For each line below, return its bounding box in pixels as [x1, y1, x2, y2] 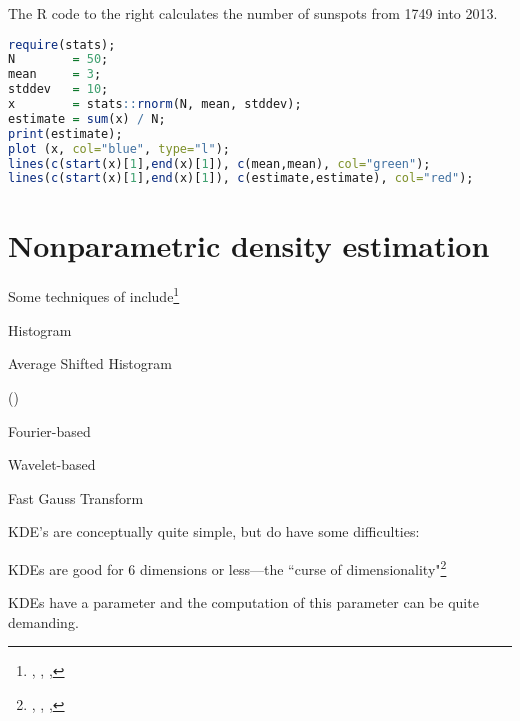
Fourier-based [8, 420, 91, 441]
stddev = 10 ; [8, 82, 109, 97]
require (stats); [8, 37, 116, 52]
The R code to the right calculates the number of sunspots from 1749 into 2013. [8, 3, 498, 23]
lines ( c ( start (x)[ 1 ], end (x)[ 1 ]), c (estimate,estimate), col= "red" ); [8, 171, 474, 186]
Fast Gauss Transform [8, 487, 144, 508]
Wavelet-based [8, 454, 96, 475]
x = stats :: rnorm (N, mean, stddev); [8, 97, 302, 112]
